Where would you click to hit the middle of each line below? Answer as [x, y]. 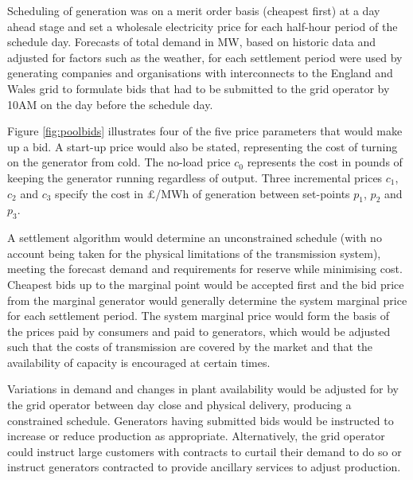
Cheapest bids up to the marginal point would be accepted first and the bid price [206, 284]
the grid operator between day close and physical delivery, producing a [179, 405]
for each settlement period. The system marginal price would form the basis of [199, 316]
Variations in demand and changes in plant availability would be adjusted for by [203, 389]
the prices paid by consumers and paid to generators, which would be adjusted [199, 331]
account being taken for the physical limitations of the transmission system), [194, 253]
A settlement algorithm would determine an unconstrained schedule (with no [195, 238]
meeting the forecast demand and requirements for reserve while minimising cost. [205, 269]
